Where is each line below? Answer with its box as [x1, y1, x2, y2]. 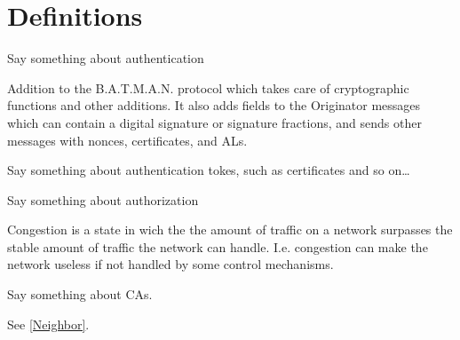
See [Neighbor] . [7, 314, 90, 333]
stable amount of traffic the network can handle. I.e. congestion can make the [7, 237, 428, 256]
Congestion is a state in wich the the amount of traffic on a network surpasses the [7, 220, 453, 239]
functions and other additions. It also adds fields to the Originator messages [7, 96, 421, 115]
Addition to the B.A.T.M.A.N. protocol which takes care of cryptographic [7, 78, 409, 97]
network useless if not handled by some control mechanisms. [7, 255, 334, 273]
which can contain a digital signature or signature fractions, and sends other [7, 113, 422, 131]
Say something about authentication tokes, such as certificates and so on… [7, 161, 410, 179]
